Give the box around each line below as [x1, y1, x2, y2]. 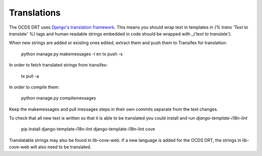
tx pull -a [21, 73, 39, 79]
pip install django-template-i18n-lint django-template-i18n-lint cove [21, 126, 155, 132]
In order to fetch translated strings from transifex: [9, 62, 108, 68]
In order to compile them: [9, 84, 60, 90]
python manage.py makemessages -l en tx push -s [21, 51, 123, 57]
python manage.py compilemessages [21, 95, 97, 101]
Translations [9, 7, 61, 18]
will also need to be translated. [30, 144, 92, 150]
